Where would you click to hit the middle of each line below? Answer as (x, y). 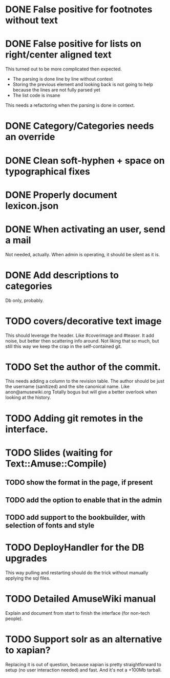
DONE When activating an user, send (85, 229)
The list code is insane (36, 96)
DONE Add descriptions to (62, 275)
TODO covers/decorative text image (83, 321)
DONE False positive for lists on (73, 44)
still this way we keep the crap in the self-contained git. (63, 346)
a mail (18, 240)
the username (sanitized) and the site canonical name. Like (68, 387)
